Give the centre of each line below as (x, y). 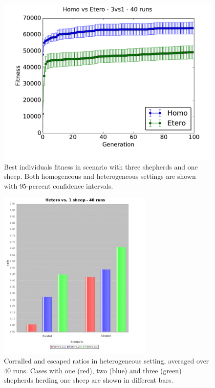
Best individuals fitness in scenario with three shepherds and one (101, 166)
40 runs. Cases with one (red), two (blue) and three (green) (93, 370)
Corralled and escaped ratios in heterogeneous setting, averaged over (107, 361)
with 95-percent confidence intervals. (59, 185)
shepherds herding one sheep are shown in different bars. (89, 380)
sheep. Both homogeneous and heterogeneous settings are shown (100, 176)
